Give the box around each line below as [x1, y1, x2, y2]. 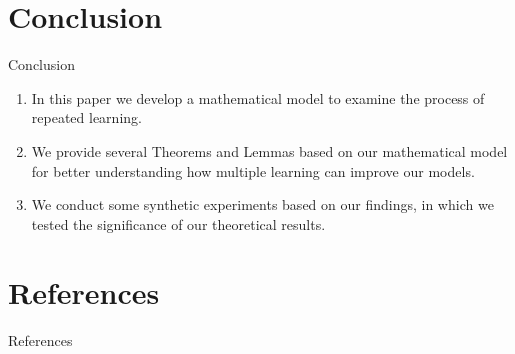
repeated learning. [31, 107, 142, 128]
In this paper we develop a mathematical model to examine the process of [31, 87, 485, 108]
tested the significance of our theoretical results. [31, 213, 326, 234]
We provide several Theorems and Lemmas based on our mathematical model [31, 140, 508, 161]
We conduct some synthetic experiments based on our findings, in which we [31, 194, 494, 215]
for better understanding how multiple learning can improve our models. [31, 160, 475, 181]
